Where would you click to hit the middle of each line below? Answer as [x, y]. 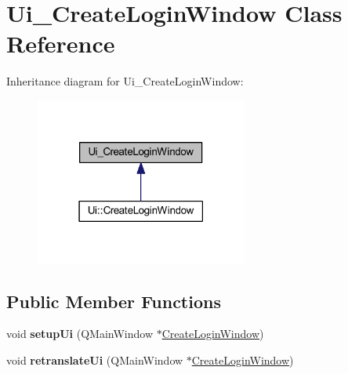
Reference [61, 44]
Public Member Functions [114, 301]
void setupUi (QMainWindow [80, 334]
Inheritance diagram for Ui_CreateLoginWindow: [125, 81]
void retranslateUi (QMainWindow [95, 360]
